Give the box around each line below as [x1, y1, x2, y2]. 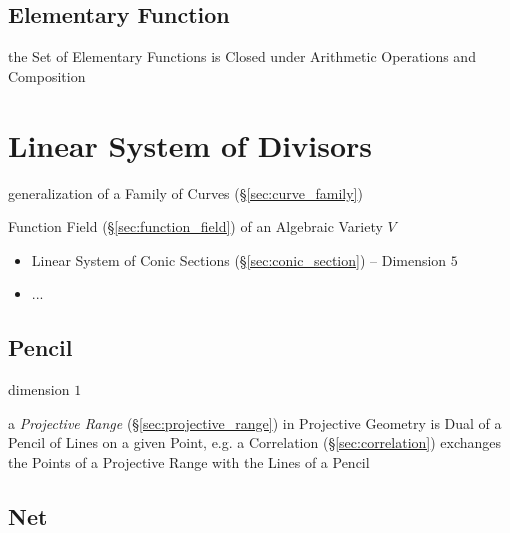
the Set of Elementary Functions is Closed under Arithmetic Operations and [8, 46, 476, 67]
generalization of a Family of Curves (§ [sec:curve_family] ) [8, 182, 363, 203]
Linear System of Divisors [8, 124, 373, 165]
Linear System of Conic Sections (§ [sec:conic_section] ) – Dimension [31, 249, 447, 270]
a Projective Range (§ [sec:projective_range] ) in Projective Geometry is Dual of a [8, 412, 502, 433]
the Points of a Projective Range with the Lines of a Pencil [8, 451, 370, 472]
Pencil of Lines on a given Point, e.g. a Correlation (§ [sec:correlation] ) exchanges [8, 432, 502, 453]
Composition [8, 65, 86, 86]
